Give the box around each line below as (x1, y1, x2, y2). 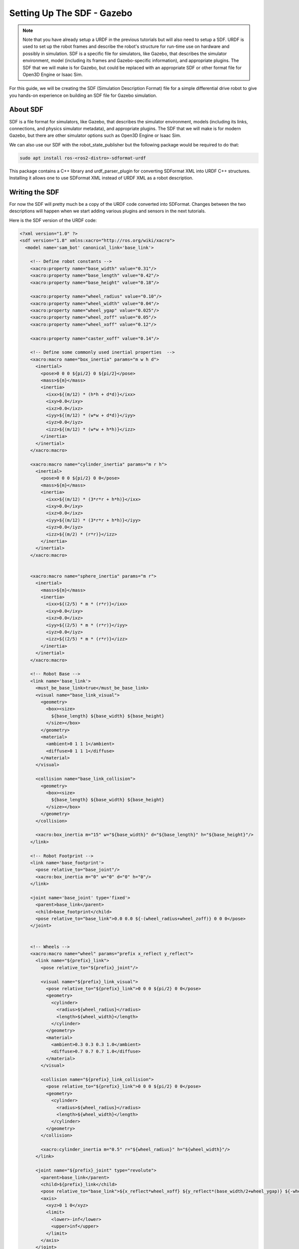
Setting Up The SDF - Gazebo (9, 7, 133, 18)
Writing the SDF (9, 188, 59, 196)
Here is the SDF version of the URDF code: (9, 217, 97, 223)
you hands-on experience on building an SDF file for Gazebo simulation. (9, 92, 157, 98)
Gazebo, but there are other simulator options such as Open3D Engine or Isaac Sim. (9, 132, 181, 138)
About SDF (9, 105, 43, 114)
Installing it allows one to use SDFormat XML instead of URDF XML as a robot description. (9, 175, 194, 181)
